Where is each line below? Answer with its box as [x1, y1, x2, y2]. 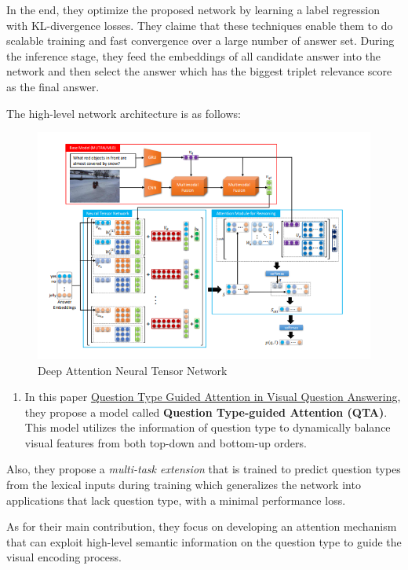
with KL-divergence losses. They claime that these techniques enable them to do [6, 17, 393, 33]
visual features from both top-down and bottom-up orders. [24, 434, 307, 450]
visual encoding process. [6, 549, 122, 565]
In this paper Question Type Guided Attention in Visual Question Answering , [24, 388, 401, 405]
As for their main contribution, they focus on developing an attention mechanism [6, 518, 397, 535]
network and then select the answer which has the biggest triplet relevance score [6, 63, 392, 79]
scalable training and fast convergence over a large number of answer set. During [6, 32, 395, 49]
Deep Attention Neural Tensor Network [38, 362, 228, 378]
